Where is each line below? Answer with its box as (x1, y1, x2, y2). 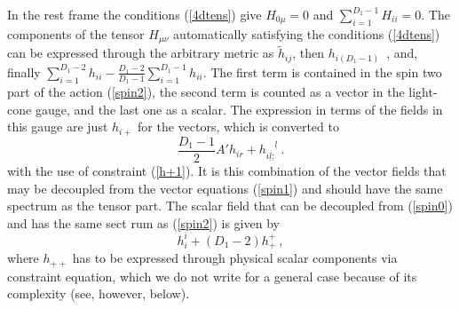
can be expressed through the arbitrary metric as (7, 44, 274, 62)
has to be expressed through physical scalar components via (72, 249, 398, 267)
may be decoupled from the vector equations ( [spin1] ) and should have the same (7, 178, 443, 197)
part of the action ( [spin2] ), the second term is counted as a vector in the (7, 83, 405, 101)
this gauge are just (7, 117, 108, 136)
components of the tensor (7, 24, 145, 43)
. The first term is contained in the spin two (202, 62, 442, 81)
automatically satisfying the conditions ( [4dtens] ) (173, 24, 440, 43)
